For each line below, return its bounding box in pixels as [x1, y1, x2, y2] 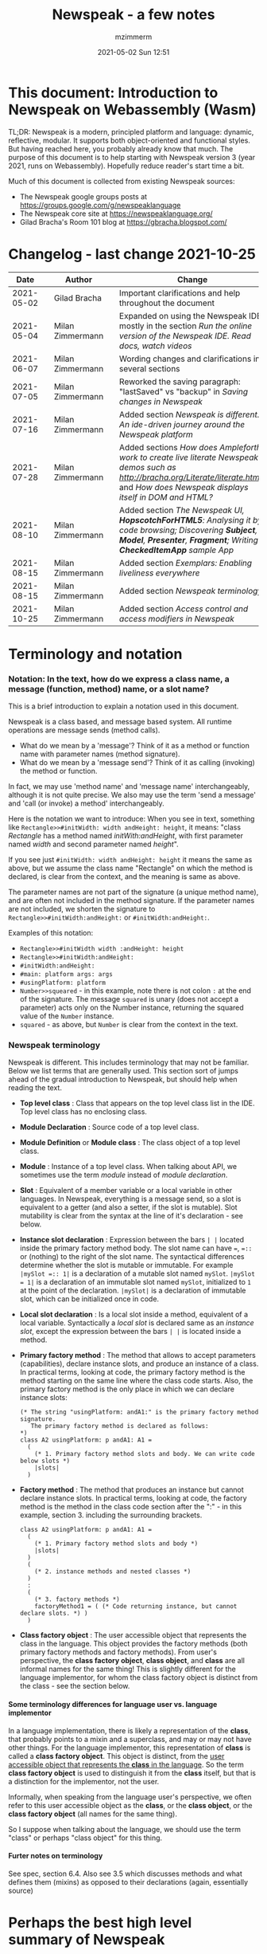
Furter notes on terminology [8, 1851, 103, 1861]
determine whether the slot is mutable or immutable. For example [19, 1261, 234, 1270]
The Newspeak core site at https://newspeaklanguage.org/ [19, 209, 213, 218]
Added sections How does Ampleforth [118, 441, 262, 453]
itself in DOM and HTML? [118, 492, 213, 503]
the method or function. [19, 767, 98, 776]
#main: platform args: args [19, 971, 113, 979]
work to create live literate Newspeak [118, 452, 258, 463]
